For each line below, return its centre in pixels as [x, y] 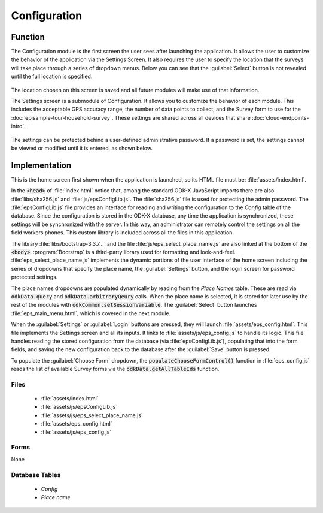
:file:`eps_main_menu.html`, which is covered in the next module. [91, 313]
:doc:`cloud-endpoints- [280, 117]
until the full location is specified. [52, 76]
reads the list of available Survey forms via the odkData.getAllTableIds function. [115, 369]
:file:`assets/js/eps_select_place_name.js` [92, 415]
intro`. [19, 126]
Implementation [41, 165]
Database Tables [36, 475]
